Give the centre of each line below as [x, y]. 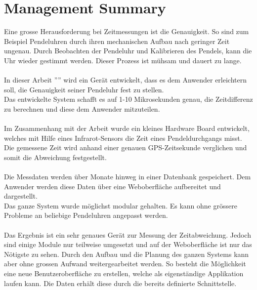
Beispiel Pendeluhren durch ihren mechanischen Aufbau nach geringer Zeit [117, 41]
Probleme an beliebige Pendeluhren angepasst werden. [86, 215]
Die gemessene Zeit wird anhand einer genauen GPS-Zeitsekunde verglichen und [126, 147]
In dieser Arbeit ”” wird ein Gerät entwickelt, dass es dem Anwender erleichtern [126, 80]
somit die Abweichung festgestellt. [55, 157]
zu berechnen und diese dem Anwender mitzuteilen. [82, 108]
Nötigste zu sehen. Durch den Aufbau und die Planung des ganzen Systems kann [127, 254]
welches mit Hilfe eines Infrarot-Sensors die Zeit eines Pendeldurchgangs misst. [123, 138]
